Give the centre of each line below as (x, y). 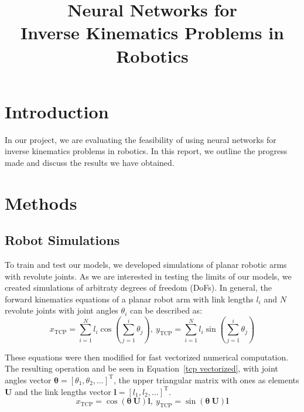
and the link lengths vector (63, 391)
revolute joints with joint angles (62, 310)
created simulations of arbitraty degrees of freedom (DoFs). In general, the (138, 287)
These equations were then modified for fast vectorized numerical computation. (147, 357)
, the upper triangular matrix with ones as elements (206, 379)
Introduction (57, 111)
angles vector (28, 379)
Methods (41, 202)
